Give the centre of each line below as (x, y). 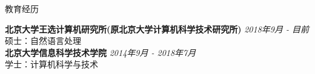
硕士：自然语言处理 (43, 41)
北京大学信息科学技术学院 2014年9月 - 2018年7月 (101, 52)
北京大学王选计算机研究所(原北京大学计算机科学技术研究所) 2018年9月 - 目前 (157, 29)
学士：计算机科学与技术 (51, 64)
